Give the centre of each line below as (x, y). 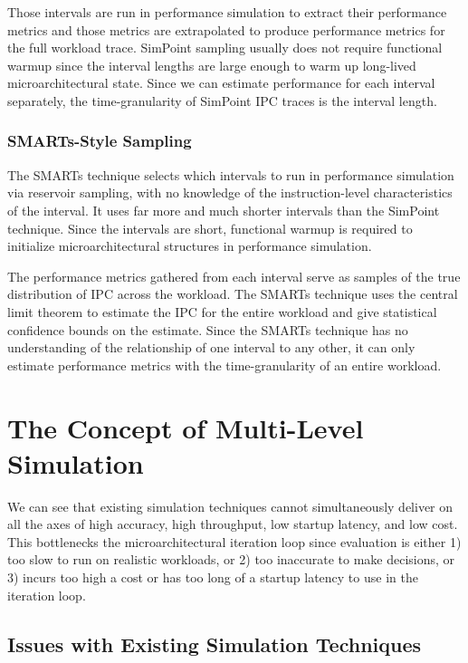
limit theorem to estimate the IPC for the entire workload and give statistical (222, 311)
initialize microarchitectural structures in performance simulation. (190, 246)
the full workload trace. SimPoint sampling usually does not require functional (225, 48)
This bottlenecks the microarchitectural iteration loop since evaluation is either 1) (234, 541)
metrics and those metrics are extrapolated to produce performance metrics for (226, 29)
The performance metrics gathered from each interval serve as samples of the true (234, 276)
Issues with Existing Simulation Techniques (215, 644)
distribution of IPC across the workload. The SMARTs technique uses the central (233, 294)
